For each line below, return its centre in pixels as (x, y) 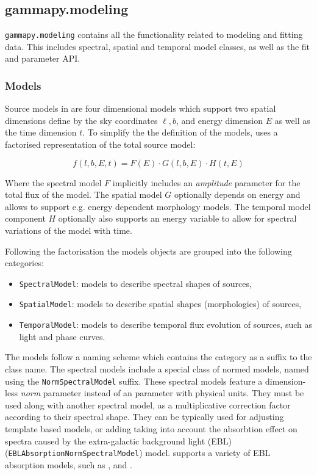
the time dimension (41, 132)
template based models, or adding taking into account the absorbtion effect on (151, 428)
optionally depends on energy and (237, 194)
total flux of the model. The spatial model (84, 194)
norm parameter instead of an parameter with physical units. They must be (162, 393)
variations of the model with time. (69, 230)
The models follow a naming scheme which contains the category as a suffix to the (158, 357)
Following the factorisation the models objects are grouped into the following (148, 251)
